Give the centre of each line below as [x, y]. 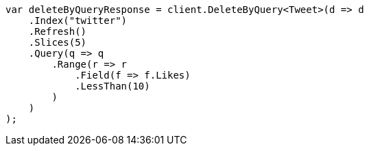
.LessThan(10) [112, 86]
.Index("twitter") [78, 20]
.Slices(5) [58, 42]
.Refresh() [58, 31]
